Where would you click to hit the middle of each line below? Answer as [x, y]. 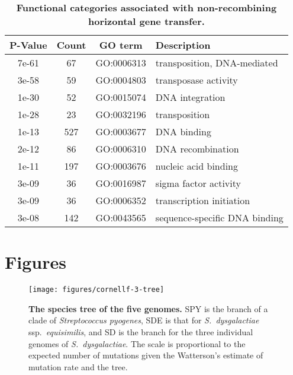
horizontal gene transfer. [146, 21]
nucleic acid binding [197, 166]
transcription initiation [203, 200]
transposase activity [197, 80]
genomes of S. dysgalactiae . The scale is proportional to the [137, 343]
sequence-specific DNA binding [219, 217]
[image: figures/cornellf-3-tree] [96, 290]
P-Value [28, 45]
